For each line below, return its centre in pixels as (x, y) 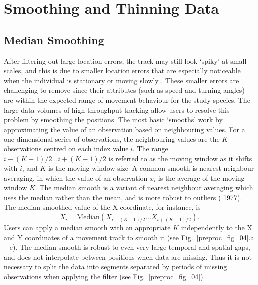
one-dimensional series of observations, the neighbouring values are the (112, 139)
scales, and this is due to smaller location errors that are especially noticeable (122, 71)
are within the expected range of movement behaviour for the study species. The (127, 99)
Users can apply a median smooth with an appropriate (87, 227)
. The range (151, 148)
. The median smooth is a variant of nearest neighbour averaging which (144, 188)
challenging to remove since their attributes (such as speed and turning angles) (124, 90)
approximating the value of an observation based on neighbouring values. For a (125, 129)
